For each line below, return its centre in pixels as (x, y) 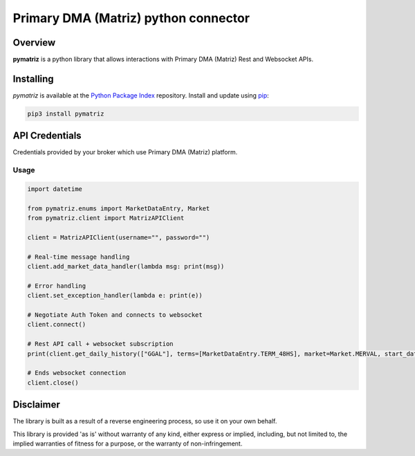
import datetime (55, 189)
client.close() (53, 383)
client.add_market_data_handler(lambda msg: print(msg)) (126, 267)
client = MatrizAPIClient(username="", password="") (119, 237)
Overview (34, 43)
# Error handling (57, 286)
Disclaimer (36, 405)
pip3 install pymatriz (66, 113)
